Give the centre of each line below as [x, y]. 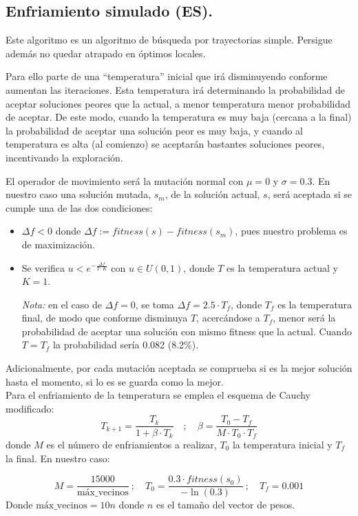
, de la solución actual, [212, 194]
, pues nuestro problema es [291, 231]
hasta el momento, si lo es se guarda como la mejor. [115, 381]
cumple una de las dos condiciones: [79, 207]
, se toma [155, 304]
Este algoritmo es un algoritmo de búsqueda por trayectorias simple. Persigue [169, 40]
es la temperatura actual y [282, 267]
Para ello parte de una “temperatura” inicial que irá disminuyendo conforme [167, 76]
